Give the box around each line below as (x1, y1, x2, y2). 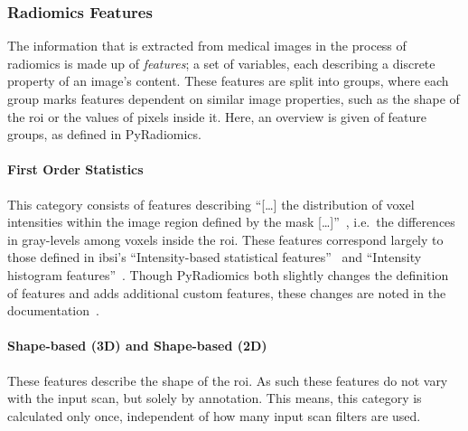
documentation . (7, 301, 99, 320)
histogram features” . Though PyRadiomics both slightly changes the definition (7, 265, 449, 284)
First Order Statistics (7, 160, 144, 179)
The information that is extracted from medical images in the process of (7, 36, 407, 55)
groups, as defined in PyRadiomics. (7, 125, 201, 144)
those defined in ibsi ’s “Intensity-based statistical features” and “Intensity (7, 248, 422, 267)
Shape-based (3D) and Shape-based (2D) (7, 336, 267, 355)
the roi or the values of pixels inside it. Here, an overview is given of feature (7, 107, 427, 126)
